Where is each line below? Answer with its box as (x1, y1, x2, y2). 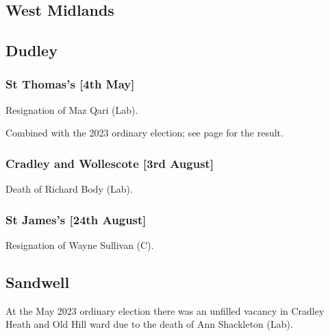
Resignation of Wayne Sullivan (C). (5, 238, 154, 252)
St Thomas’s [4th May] (5, 75, 135, 93)
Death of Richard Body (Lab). (5, 182, 133, 196)
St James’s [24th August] (5, 211, 147, 228)
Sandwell (5, 271, 70, 292)
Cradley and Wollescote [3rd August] (5, 154, 214, 171)
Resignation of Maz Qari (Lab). (5, 102, 138, 117)
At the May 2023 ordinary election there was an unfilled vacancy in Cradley (5, 303, 325, 317)
